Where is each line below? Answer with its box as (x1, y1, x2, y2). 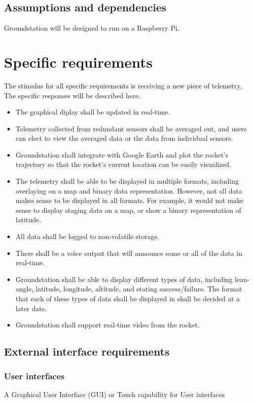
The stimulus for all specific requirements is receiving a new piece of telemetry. (4, 80, 242, 90)
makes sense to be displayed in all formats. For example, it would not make (15, 195, 244, 205)
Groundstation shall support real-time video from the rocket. (15, 320, 200, 330)
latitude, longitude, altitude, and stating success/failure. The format (36, 283, 242, 294)
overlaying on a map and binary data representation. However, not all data (15, 185, 242, 196)
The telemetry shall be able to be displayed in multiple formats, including (15, 176, 239, 186)
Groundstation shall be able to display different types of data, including (15, 274, 233, 284)
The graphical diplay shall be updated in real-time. (15, 107, 170, 117)
